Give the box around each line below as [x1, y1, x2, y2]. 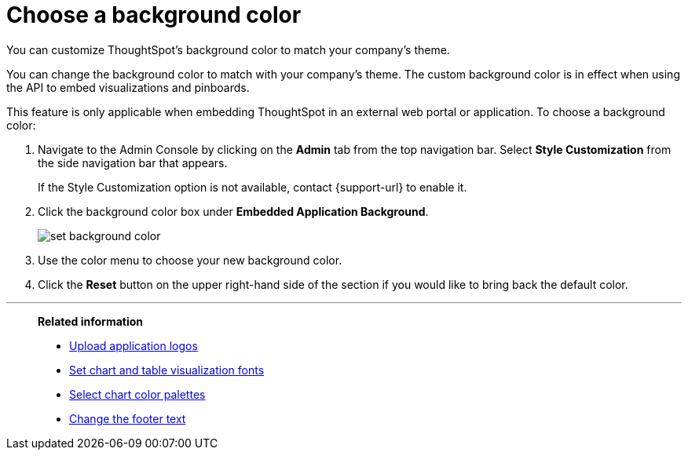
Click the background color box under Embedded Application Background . [38, 204, 429, 218]
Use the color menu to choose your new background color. [38, 253, 342, 267]
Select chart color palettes [69, 387, 206, 401]
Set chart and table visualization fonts [69, 363, 265, 377]
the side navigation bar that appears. [38, 155, 228, 170]
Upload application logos [69, 338, 198, 352]
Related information [38, 314, 144, 328]
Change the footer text [69, 411, 186, 425]
